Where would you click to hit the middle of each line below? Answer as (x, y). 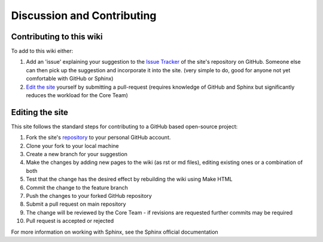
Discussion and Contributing (84, 15)
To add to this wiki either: (42, 51)
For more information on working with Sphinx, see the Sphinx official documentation (115, 232)
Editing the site (40, 112)
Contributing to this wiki (57, 37)
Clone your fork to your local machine (72, 145)
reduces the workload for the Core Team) (77, 95)
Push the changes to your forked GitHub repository (89, 196)
